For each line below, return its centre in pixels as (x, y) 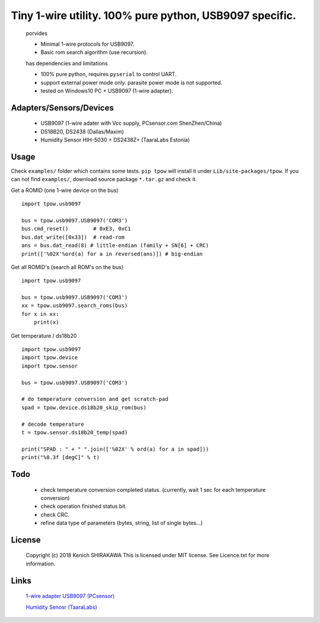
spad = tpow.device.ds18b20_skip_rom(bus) (84, 407)
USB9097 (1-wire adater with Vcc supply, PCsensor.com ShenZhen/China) (131, 123)
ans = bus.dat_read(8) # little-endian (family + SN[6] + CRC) (115, 246)
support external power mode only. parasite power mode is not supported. (131, 83)
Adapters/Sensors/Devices (62, 108)
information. (41, 564)
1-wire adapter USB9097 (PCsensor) (70, 596)
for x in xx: (40, 314)
